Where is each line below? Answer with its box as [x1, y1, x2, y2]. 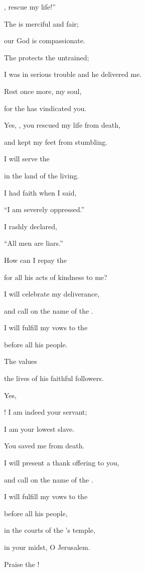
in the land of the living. [4, 170, 79, 180]
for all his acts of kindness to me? [4, 271, 107, 282]
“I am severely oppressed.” [4, 204, 85, 215]
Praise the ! [4, 558, 40, 569]
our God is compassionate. [4, 35, 85, 46]
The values [4, 356, 37, 366]
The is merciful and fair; [4, 18, 79, 29]
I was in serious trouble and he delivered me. [4, 69, 142, 79]
